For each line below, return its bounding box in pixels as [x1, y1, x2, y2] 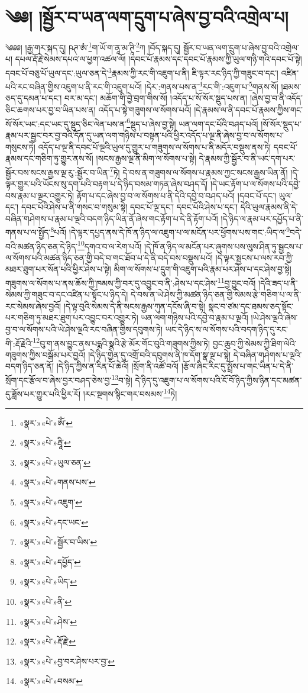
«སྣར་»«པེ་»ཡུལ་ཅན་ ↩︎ [19, 456, 90, 468]
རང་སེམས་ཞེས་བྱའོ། [5, 299, 61, 312]
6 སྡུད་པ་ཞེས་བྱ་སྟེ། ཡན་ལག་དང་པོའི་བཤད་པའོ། [127, 115, 258, 130]
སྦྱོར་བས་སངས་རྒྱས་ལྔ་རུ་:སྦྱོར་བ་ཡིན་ [5, 166, 110, 178]
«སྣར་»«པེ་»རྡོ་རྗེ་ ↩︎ [19, 635, 76, 647]
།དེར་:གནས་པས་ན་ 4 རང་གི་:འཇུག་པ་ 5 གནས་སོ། [144, 79, 278, 92]
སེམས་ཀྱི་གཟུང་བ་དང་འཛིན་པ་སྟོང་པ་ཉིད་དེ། [5, 288, 128, 301]
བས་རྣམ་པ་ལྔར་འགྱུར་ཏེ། [5, 189, 74, 201]
